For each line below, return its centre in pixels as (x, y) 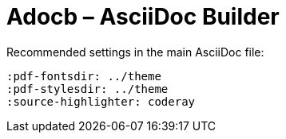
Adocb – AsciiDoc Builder (143, 17)
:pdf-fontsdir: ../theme (84, 76)
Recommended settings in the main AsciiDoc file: (135, 52)
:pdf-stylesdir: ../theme (87, 89)
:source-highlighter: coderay (101, 101)
